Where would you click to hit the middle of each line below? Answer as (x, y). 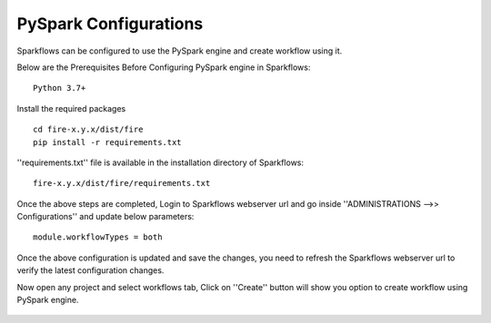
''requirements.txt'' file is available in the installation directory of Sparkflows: (160, 162)
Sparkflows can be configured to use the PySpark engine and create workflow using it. (180, 51)
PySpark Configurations (110, 24)
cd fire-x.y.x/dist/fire (88, 130)
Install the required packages (71, 108)
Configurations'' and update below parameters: (105, 217)
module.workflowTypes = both (98, 237)
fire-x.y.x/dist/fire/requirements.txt (122, 183)
